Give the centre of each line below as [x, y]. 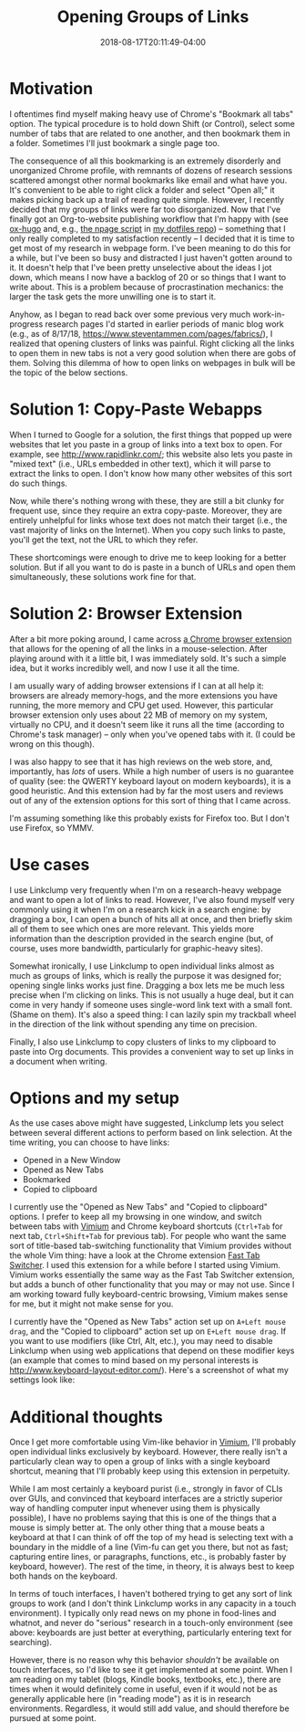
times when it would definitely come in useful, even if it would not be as [143, 1689]
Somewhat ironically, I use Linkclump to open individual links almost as [142, 966]
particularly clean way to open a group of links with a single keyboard [140, 1462]
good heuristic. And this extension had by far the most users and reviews [147, 791]
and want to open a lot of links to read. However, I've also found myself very [152, 899]
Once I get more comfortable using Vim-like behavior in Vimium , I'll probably [153, 1442]
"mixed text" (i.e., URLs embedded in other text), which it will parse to [140, 464]
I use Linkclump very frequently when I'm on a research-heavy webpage [146, 890]
